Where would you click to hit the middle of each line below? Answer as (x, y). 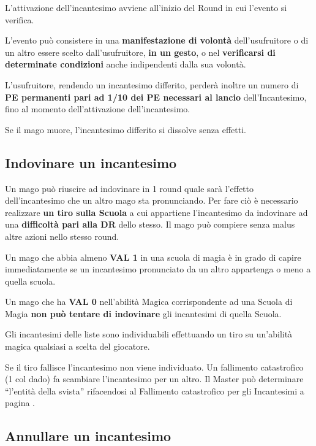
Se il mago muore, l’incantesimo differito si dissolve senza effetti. (126, 129)
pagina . (20, 403)
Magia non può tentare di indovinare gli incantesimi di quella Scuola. (143, 313)
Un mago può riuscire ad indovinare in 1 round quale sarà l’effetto (129, 188)
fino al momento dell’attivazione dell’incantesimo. (98, 109)
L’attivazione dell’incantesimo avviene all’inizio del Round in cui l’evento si (146, 7)
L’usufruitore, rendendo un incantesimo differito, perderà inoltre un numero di (152, 84)
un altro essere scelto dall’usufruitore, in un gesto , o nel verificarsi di (140, 52)
